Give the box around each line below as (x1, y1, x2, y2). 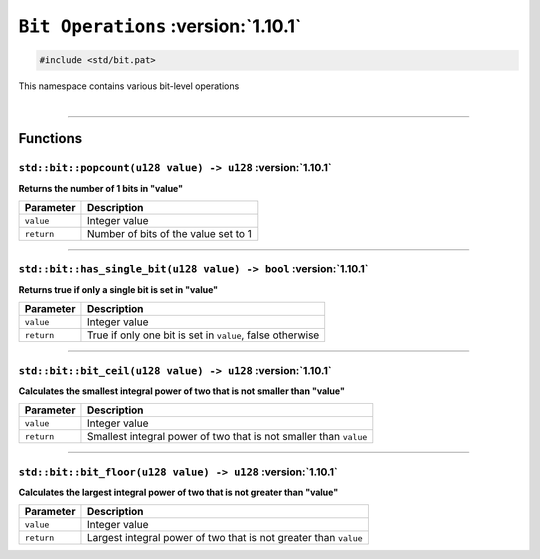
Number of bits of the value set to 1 (86, 227, 252, 241)
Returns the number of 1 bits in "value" (18, 182, 184, 194)
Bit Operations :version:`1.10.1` (18, 15, 302, 37)
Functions (18, 130, 83, 147)
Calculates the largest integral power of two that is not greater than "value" (18, 486, 339, 499)
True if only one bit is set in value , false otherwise (86, 328, 320, 342)
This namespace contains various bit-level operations (18, 80, 240, 92)
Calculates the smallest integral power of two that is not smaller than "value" (18, 385, 345, 397)
